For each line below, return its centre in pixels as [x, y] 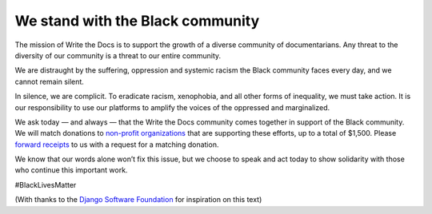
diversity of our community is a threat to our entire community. [118, 55]
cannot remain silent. [49, 81]
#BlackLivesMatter [46, 184]
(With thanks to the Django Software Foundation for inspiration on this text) [138, 200]
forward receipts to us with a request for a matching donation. [117, 145]
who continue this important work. [71, 170]
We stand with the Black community [137, 21]
